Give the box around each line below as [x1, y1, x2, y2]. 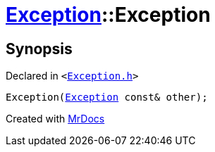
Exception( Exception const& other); [6, 91, 208, 103]
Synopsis [6, 39, 73, 58]
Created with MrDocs [6, 113, 105, 125]
